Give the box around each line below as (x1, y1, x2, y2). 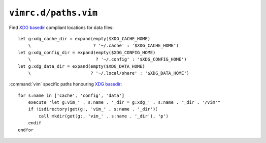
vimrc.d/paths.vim (9, 7, 98, 18)
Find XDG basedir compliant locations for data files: (9, 25, 114, 30)
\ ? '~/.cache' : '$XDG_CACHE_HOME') (28, 43, 179, 49)
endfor (18, 127, 34, 133)
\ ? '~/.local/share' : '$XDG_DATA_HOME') (28, 70, 190, 76)
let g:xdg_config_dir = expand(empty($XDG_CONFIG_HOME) (18, 50, 156, 55)
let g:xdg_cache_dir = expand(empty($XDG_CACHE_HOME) (18, 36, 150, 41)
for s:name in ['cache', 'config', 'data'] (18, 92, 125, 98)
